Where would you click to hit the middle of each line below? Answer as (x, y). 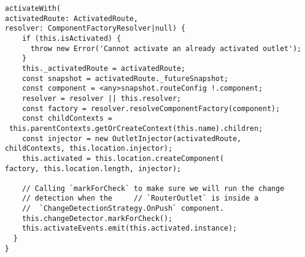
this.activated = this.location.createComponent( (123, 158)
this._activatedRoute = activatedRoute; (104, 68)
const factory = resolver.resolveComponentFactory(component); (151, 108)
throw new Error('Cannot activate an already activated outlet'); (166, 48)
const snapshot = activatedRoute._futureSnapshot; (125, 78)
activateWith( (33, 8)
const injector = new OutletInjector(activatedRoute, (131, 138)
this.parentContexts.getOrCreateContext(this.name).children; (136, 128)
